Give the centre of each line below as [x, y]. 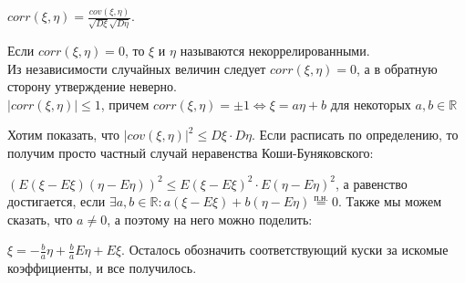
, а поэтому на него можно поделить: [210, 219]
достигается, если [57, 201]
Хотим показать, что [63, 135]
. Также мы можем [390, 201]
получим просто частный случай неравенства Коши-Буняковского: [191, 152]
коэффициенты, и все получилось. [102, 268]
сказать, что [40, 219]
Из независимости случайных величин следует [137, 68]
